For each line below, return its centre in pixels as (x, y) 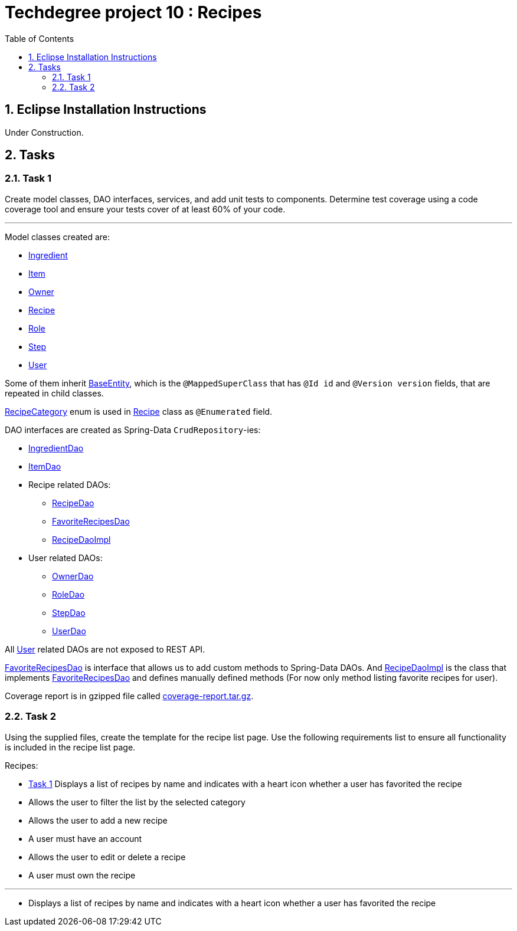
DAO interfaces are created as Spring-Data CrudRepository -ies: (133, 430)
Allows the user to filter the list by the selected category (137, 802)
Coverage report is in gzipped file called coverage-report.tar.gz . (129, 696)
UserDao (69, 631)
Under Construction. (44, 132)
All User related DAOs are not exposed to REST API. (105, 649)
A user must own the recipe (82, 875)
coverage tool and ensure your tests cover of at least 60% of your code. (145, 209)
